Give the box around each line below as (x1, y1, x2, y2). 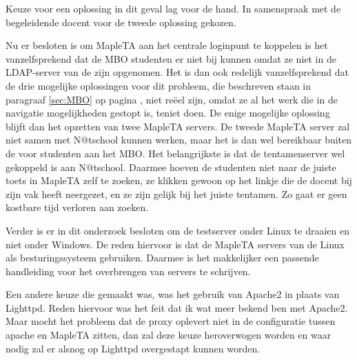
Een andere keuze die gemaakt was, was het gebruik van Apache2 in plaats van (6, 287, 340, 301)
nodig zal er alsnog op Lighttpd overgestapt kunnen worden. (6, 341, 261, 355)
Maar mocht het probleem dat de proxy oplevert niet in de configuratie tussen (6, 314, 336, 328)
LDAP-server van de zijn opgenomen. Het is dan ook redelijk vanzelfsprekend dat (6, 65, 349, 79)
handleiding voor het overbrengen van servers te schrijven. (6, 263, 251, 278)
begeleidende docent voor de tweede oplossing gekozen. (6, 14, 236, 29)
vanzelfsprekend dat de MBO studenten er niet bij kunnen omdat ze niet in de (6, 51, 336, 66)
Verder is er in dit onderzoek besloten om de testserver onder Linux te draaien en (6, 223, 349, 237)
